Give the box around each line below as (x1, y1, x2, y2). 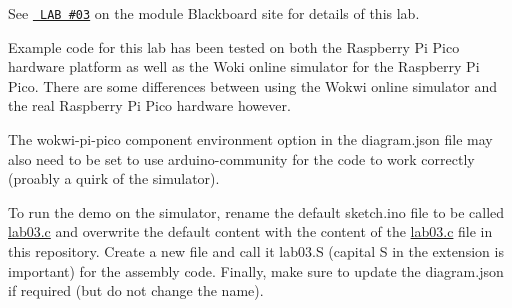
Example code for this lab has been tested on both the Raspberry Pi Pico (8, 36, 460, 57)
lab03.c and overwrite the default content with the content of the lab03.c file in (8, 221, 493, 242)
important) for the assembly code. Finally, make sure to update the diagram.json (8, 260, 504, 281)
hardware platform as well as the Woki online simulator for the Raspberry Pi (8, 56, 480, 77)
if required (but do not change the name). (8, 280, 264, 301)
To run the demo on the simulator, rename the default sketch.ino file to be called (8, 201, 505, 222)
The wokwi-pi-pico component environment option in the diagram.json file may (8, 129, 493, 150)
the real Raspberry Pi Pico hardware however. (8, 95, 291, 116)
